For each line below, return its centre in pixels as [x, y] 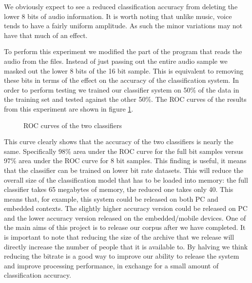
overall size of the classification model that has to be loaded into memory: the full [126, 179]
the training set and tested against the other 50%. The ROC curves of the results [125, 99]
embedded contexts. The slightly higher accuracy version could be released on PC [126, 208]
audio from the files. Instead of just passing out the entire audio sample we [116, 61]
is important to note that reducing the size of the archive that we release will [119, 237]
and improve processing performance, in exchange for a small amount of [111, 265]
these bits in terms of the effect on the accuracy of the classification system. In [121, 80]
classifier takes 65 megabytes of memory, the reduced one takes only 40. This [119, 189]
